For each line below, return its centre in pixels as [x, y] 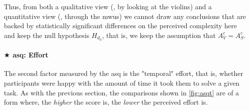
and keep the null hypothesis [47, 35]
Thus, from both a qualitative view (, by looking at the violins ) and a [108, 6]
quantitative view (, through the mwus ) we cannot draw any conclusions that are [125, 16]
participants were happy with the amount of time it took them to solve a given [122, 83]
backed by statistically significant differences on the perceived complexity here [120, 26]
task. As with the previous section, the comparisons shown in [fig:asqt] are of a [122, 92]
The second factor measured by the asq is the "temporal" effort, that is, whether [124, 73]
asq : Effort [30, 55]
